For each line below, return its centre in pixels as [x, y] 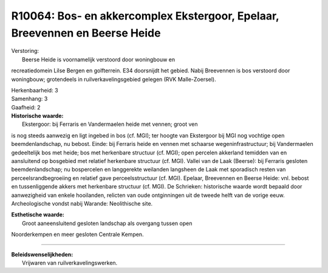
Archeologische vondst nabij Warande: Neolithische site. [82, 203]
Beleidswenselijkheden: [42, 254]
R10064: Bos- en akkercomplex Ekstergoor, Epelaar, [145, 16]
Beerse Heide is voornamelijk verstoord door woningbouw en [99, 59]
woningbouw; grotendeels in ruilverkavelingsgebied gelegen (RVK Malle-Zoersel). [114, 79]
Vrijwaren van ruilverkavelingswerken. [70, 263]
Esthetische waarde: [38, 215]
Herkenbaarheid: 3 [35, 90]
